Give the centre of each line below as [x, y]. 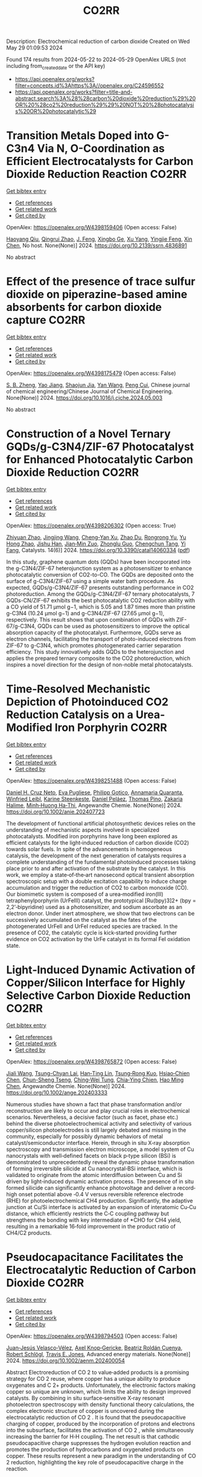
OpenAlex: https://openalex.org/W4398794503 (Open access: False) [92, 1336]
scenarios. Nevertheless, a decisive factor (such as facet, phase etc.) [93, 1117]
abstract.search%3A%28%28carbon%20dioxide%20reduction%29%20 [105, 98]
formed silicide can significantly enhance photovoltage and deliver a [91, 1188]
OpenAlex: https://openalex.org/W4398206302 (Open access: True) [91, 525]
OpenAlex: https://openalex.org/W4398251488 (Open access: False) [91, 780]
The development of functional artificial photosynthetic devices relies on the [101, 823]
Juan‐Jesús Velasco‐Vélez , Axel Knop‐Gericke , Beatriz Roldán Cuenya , [94, 1348]
